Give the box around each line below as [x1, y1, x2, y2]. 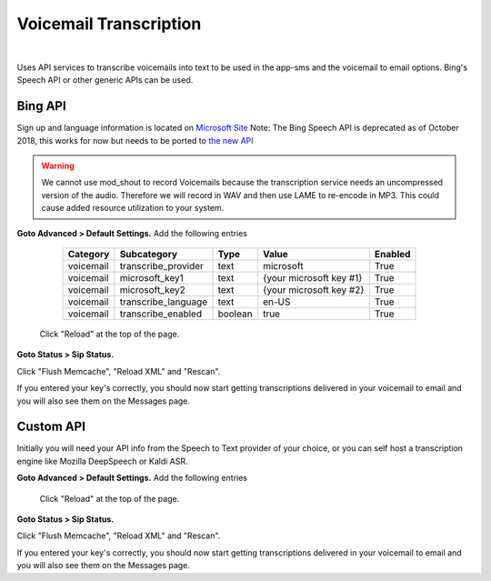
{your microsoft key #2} [262, 283, 365, 296]
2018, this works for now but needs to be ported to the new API [16, 135, 254, 145]
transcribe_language [119, 296, 208, 308]
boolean [217, 307, 254, 320]
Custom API [16, 419, 86, 435]
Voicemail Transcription [16, 14, 202, 34]
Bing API [16, 98, 67, 114]
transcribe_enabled [119, 307, 203, 320]
